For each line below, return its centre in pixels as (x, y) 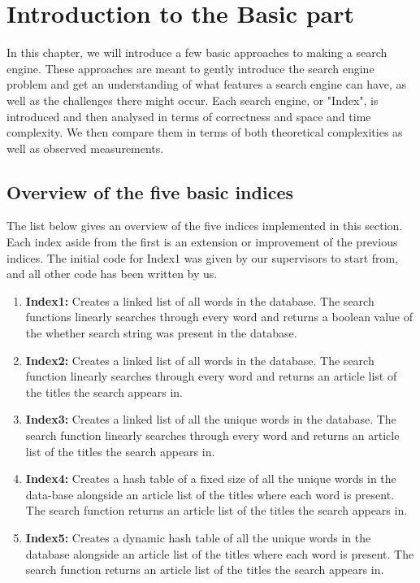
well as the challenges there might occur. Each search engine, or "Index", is (193, 100)
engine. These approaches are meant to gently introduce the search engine (191, 68)
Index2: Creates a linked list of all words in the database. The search (200, 360)
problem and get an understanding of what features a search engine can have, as (207, 84)
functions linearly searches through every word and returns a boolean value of (219, 317)
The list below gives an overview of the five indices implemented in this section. (205, 226)
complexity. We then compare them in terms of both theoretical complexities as (205, 132)
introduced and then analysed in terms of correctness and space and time (189, 116)
